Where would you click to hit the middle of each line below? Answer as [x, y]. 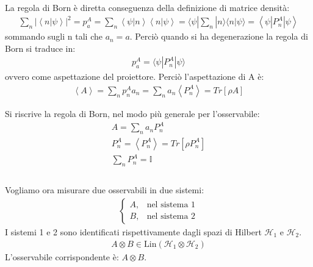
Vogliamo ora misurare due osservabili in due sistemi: [105, 190]
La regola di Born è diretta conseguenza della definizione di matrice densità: [147, 7]
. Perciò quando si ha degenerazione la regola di [219, 36]
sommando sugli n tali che [54, 36]
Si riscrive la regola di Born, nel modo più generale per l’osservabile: [132, 113]
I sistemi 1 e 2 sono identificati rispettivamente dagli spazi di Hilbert [133, 231]
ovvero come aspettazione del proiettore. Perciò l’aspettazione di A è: [135, 77]
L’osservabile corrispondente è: [62, 256]
